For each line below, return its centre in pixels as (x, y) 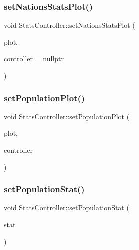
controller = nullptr (34, 59)
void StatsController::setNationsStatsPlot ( (70, 25)
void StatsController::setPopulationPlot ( (67, 116)
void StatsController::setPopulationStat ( (67, 207)
